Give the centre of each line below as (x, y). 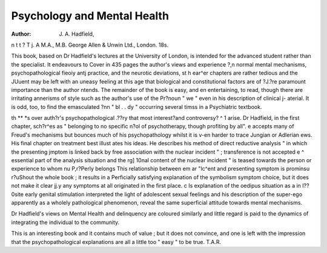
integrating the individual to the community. (65, 222)
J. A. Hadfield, (77, 34)
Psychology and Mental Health (90, 16)
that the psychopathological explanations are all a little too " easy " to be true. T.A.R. (116, 241)
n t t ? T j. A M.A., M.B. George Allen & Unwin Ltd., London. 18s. (90, 45)
